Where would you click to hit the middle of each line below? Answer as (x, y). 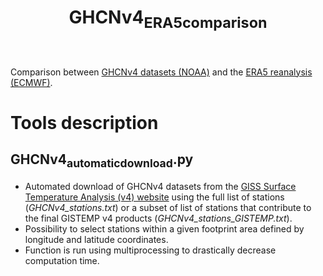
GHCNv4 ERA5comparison (168, 19)
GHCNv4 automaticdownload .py (102, 161)
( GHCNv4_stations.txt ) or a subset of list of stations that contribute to (168, 207)
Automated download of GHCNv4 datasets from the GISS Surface (160, 186)
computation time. (62, 260)
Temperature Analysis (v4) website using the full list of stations (154, 197)
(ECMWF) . (31, 82)
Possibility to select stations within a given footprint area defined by (164, 228)
